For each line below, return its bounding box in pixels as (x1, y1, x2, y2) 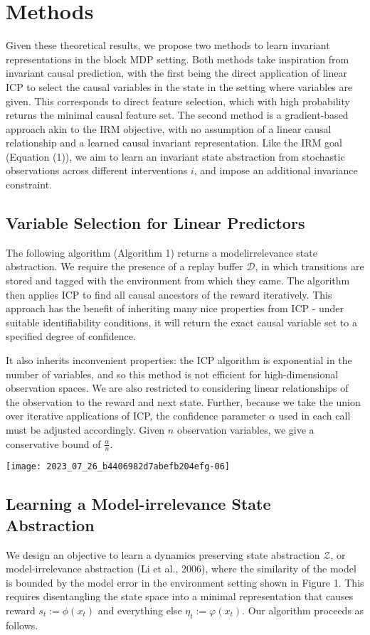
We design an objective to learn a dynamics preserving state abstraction (6, 547, 320, 562)
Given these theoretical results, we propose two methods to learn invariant (6, 38, 330, 53)
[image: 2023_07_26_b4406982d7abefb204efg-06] (6, 461, 230, 472)
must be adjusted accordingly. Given (6, 422, 165, 437)
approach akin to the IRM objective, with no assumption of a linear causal (6, 121, 332, 136)
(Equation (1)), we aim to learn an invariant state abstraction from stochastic (6, 149, 345, 164)
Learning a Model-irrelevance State (6, 493, 271, 515)
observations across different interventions (6, 163, 188, 178)
